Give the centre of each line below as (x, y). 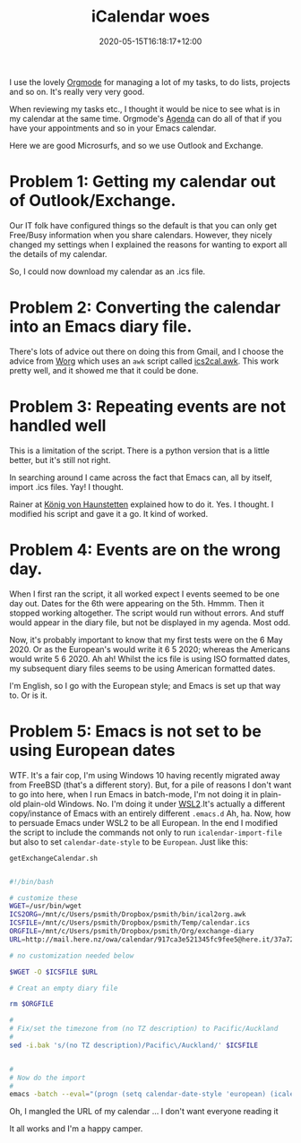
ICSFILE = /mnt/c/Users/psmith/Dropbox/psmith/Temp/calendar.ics (130, 923)
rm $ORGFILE (31, 1004)
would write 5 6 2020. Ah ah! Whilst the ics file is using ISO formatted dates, (150, 658)
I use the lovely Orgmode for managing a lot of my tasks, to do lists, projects (150, 82)
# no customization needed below (72, 956)
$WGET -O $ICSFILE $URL (54, 972)
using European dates (92, 750)
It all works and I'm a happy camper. (76, 1129)
